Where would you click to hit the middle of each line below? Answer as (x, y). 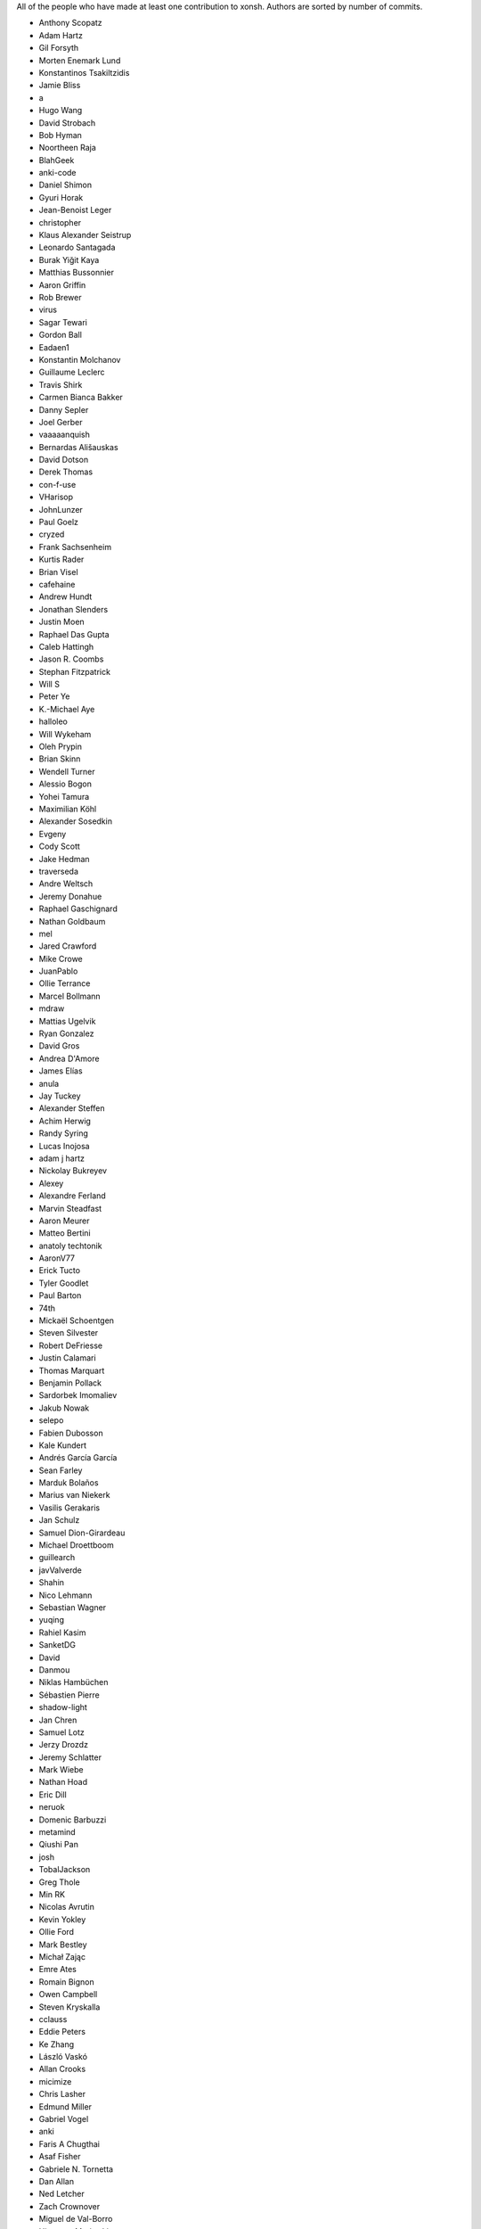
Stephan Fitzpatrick (75, 671)
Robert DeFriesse (70, 1345)
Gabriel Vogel (64, 2119)
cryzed (52, 534)
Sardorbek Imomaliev (78, 1395)
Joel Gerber (61, 422)
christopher (60, 222)
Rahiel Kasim (62, 1633)
